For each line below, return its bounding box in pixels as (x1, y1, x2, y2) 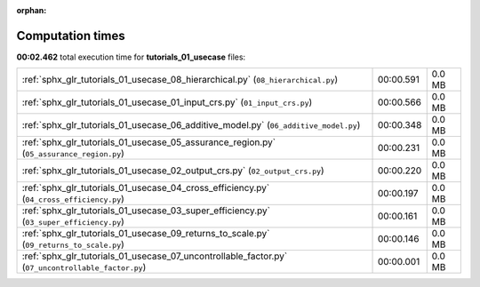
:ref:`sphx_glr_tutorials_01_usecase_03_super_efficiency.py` (21, 204, 271, 217)
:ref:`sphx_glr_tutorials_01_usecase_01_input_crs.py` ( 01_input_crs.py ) (21, 96, 313, 108)
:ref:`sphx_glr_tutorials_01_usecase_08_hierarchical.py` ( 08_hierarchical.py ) (21, 74, 339, 86)
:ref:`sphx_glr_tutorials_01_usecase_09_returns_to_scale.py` (21, 227, 270, 240)
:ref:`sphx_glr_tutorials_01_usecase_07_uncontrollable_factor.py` (21, 250, 288, 262)
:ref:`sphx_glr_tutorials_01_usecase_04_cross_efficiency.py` (21, 182, 270, 195)
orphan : (16, 5, 47, 15)
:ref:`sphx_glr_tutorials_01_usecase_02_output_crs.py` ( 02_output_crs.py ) (21, 164, 324, 177)
